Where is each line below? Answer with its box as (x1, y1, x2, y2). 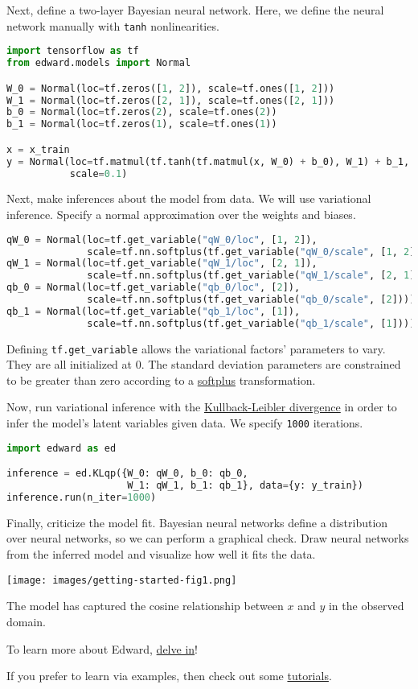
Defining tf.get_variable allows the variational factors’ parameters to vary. (6, 340, 386, 357)
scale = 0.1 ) (69, 167, 128, 179)
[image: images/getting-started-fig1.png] (6, 574, 237, 586)
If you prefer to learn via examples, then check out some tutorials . (6, 667, 332, 684)
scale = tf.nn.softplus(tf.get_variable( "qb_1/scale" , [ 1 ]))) (87, 317, 416, 329)
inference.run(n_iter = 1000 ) (6, 492, 157, 503)
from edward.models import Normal (6, 57, 191, 69)
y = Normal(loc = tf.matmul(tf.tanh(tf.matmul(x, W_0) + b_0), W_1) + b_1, (6, 155, 410, 167)
